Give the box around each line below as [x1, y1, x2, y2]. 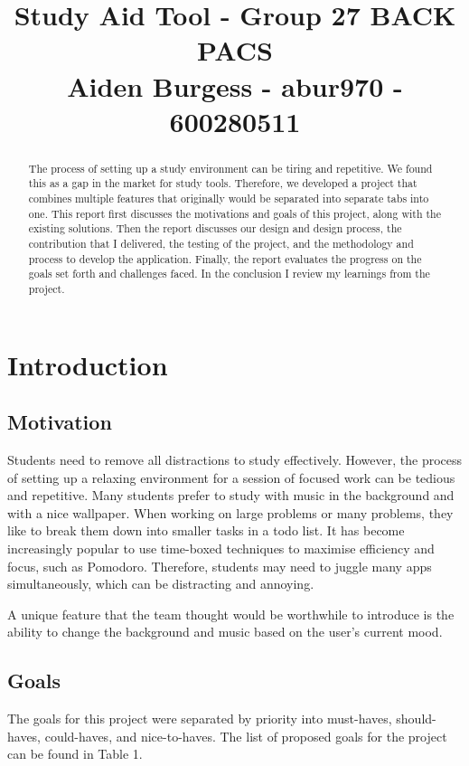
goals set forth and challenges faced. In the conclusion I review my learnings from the [28, 266, 430, 281]
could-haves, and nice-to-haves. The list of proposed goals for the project [44, 726, 447, 745]
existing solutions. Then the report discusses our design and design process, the [28, 221, 402, 236]
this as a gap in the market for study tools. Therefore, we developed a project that [28, 175, 417, 191]
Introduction [7, 345, 168, 383]
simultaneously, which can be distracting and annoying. [7, 574, 314, 593]
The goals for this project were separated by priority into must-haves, [7, 709, 392, 728]
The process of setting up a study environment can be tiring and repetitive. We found [28, 160, 433, 175]
